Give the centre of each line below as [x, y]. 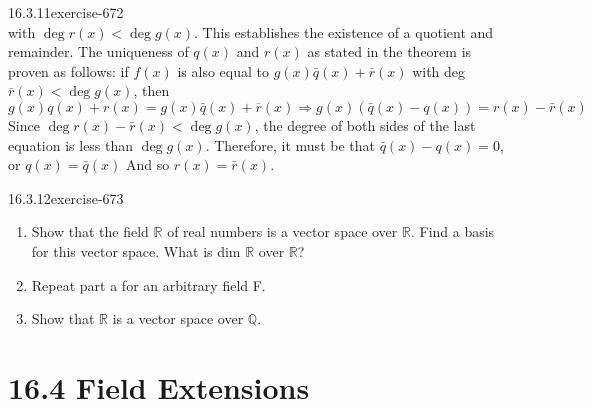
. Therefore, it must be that [290, 144]
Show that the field [90, 231]
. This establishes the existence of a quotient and [344, 31]
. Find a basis [452, 231]
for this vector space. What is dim [136, 250]
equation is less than [71, 144]
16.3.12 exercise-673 [66, 197]
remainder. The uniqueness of [98, 51]
